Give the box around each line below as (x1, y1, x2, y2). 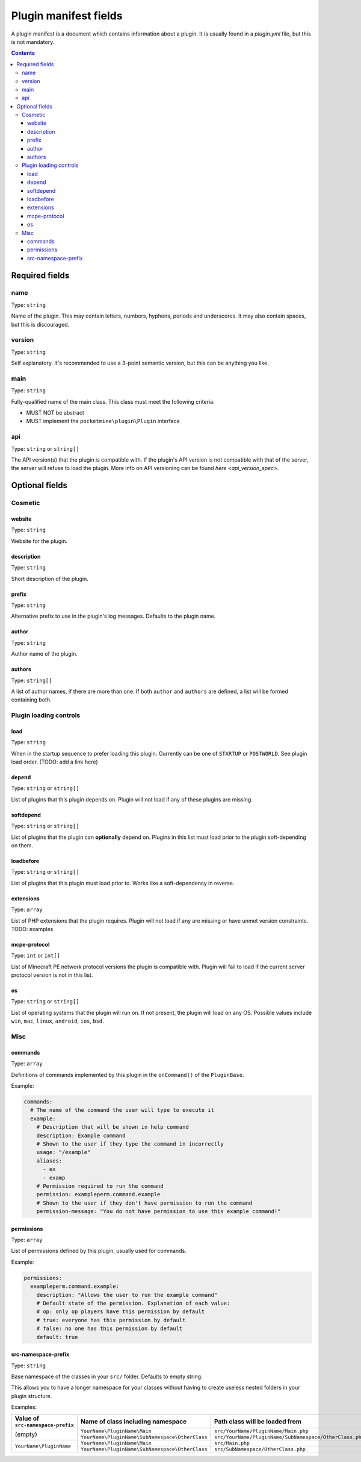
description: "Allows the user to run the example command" (36, 1291, 218, 1298)
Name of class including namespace (80, 1417, 187, 1425)
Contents (11, 49, 35, 57)
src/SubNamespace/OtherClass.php (214, 1446, 306, 1452)
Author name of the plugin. (11, 650, 78, 657)
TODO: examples (11, 925, 54, 932)
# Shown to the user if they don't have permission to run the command (36, 1199, 253, 1206)
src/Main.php (214, 1440, 250, 1446)
